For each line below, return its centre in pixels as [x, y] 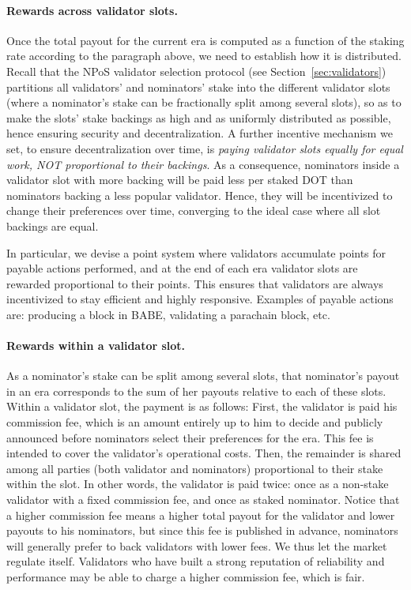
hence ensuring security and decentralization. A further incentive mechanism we [200, 133]
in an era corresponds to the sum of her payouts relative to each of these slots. [196, 391]
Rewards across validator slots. [92, 10]
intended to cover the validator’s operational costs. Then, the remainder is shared [204, 453]
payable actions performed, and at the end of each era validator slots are [182, 268]
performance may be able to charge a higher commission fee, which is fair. [186, 577]
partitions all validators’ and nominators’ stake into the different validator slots [198, 86]
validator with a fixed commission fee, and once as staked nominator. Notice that [203, 500]
